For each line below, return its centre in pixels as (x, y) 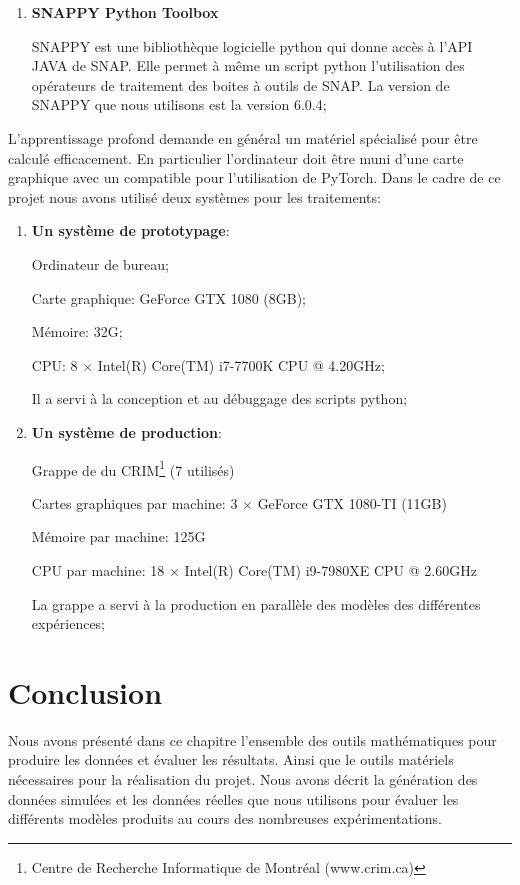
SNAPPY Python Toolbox (125, 12)
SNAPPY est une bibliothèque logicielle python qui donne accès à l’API (252, 45)
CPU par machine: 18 (98, 569)
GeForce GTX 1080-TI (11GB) (352, 502)
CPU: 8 (54, 364)
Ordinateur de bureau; (100, 263)
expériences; (68, 623)
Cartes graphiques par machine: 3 (134, 502)
